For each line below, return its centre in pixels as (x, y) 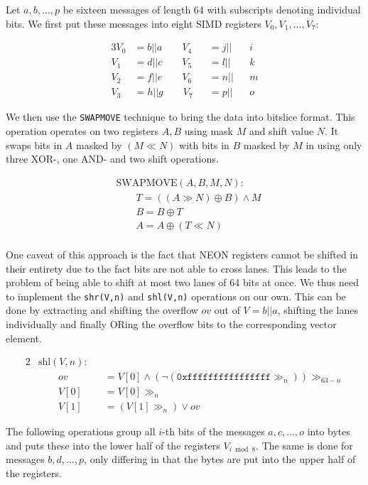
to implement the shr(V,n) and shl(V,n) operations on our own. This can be (176, 296)
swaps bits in (34, 145)
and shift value (281, 130)
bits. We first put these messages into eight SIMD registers (134, 23)
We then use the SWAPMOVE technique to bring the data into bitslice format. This (180, 117)
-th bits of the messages (213, 431)
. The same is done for (304, 445)
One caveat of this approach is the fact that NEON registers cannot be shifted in (182, 254)
